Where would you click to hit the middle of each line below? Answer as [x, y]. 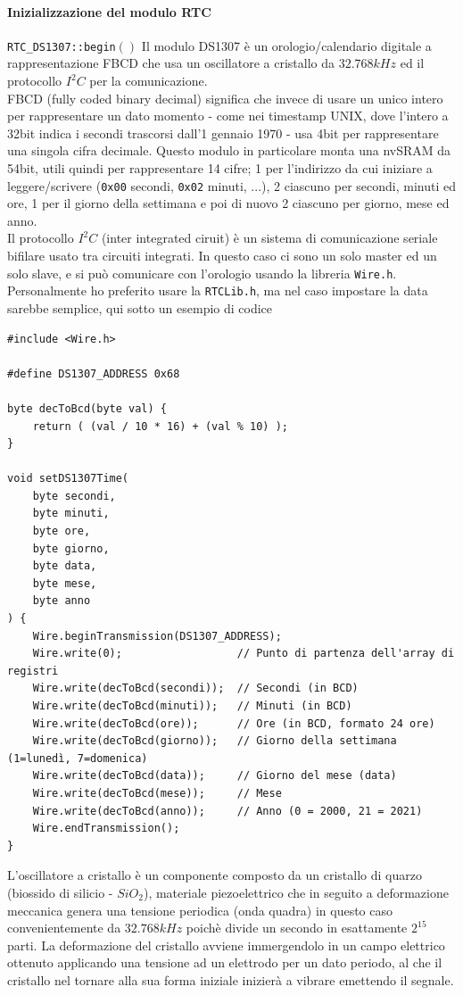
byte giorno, [71, 548]
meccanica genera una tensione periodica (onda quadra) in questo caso [200, 910]
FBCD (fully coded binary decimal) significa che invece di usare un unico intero [225, 98]
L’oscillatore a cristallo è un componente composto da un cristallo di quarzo [215, 875]
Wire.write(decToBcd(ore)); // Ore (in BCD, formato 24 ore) [234, 723]
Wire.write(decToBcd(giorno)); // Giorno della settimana [215, 741]
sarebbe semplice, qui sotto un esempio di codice [140, 307]
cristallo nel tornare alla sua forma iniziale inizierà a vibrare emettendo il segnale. [231, 979]
